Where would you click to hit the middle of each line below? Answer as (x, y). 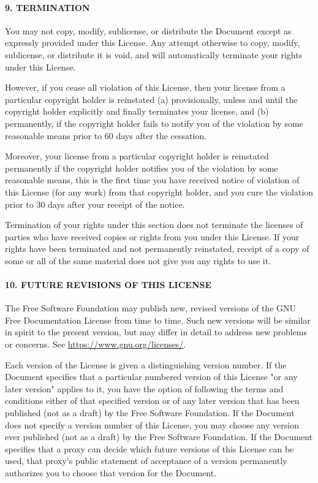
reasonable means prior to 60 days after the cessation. (106, 135)
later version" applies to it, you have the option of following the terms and (144, 388)
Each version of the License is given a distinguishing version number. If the (146, 364)
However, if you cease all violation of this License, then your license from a (145, 87)
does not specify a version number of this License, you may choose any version (152, 424)
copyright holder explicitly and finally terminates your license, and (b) (137, 111)
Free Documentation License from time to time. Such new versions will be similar (158, 320)
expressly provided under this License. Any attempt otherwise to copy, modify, (153, 43)
